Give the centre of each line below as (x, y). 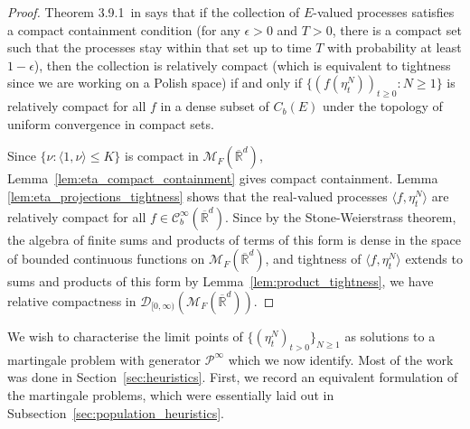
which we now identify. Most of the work (341, 359)
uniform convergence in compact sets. (111, 123)
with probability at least (394, 47)
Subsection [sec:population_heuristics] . (116, 412)
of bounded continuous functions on (106, 259)
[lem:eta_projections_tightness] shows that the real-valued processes (197, 196)
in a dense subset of (215, 106)
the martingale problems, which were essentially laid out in (171, 394)
